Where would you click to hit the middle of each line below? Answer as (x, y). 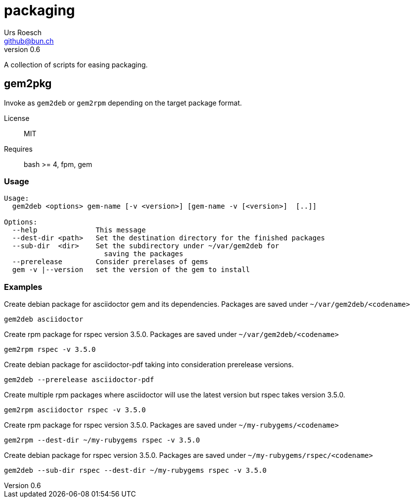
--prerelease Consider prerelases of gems (110, 262)
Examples (23, 287)
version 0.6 (22, 49)
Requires (18, 149)
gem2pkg (28, 84)
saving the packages (144, 254)
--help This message (79, 230)
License (17, 118)
